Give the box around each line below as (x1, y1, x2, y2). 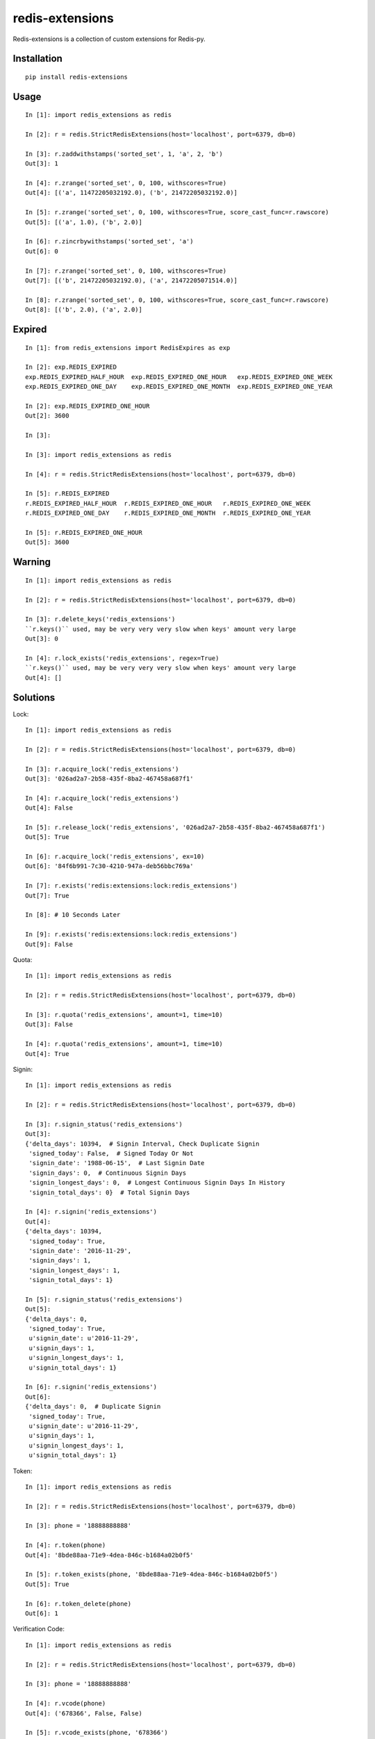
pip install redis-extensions (25, 73, 128, 81)
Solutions (12, 691, 56, 703)
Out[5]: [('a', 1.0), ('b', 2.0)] (25, 218, 142, 226)
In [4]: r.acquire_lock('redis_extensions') (25, 794, 180, 802)
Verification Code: (12, 1625, 65, 1633)
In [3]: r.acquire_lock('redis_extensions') (25, 765, 180, 773)
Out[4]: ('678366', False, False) (25, 1709, 142, 1717)
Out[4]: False (25, 804, 73, 812)
